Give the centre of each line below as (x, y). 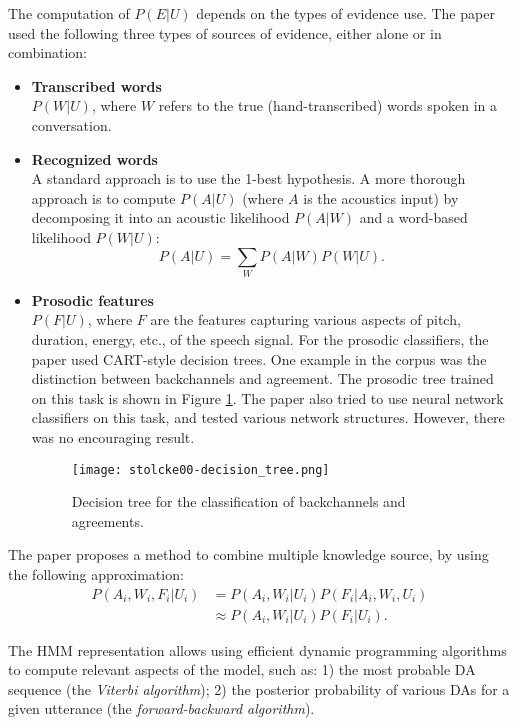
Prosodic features (92, 299)
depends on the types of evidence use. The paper (345, 13)
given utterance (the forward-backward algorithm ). (161, 708)
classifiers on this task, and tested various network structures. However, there (268, 417)
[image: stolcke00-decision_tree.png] (200, 469)
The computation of (69, 13)
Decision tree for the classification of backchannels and (238, 501)
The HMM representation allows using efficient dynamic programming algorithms (257, 649)
